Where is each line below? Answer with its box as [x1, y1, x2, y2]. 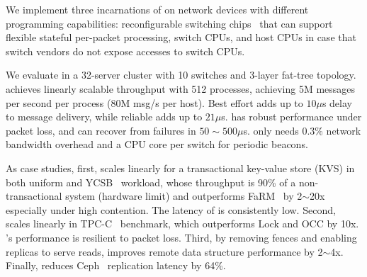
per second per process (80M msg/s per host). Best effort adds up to [6, 95, 303, 110]
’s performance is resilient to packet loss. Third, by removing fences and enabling [6, 230, 357, 244]
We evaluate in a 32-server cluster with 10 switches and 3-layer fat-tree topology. [6, 67, 356, 82]
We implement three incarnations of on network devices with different [6, 2, 309, 16]
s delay [322, 95, 352, 110]
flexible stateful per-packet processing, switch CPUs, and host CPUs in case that [6, 30, 356, 45]
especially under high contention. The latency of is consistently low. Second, [6, 202, 336, 217]
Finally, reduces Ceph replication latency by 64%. [6, 258, 226, 273]
